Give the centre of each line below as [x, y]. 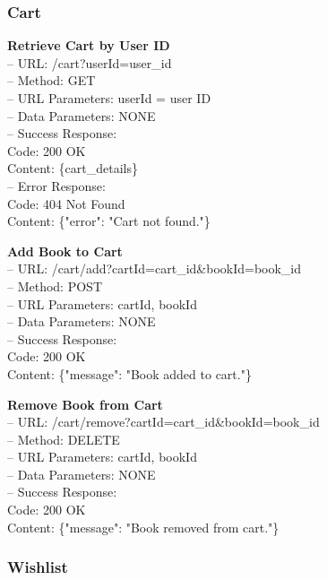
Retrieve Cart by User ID [89, 45]
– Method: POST [55, 286]
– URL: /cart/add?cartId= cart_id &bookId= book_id [155, 268]
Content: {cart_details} [73, 168]
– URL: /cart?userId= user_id [90, 62]
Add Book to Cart [65, 251]
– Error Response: [56, 185]
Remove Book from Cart [85, 404]
